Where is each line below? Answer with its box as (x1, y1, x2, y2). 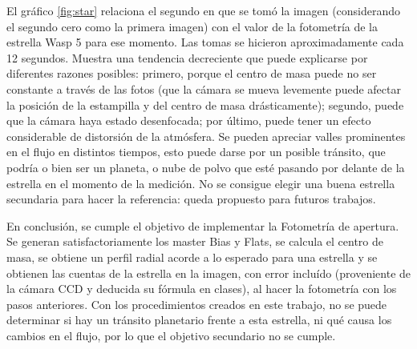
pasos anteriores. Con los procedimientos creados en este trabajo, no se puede (6, 295, 387, 312)
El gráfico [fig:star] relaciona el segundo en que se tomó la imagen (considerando (6, 2, 401, 18)
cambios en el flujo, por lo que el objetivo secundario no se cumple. (6, 327, 336, 343)
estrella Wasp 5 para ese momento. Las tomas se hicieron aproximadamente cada (6, 34, 404, 50)
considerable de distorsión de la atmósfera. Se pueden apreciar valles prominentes (6, 127, 406, 144)
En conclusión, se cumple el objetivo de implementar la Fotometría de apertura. (6, 217, 399, 234)
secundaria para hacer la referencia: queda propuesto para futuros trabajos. (6, 191, 376, 207)
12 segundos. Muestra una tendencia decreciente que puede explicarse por (6, 49, 368, 66)
